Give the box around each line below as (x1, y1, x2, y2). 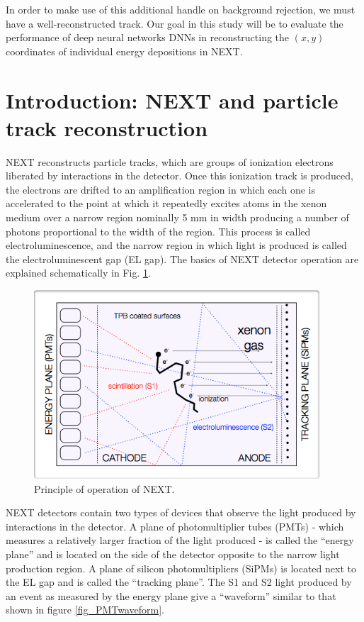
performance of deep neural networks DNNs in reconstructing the (6, 30, 290, 45)
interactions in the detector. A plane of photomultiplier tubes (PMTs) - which (6, 518, 344, 533)
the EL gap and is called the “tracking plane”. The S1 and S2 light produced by (6, 574, 352, 589)
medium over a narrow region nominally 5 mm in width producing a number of (6, 210, 349, 225)
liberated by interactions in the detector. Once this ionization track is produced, (6, 168, 353, 183)
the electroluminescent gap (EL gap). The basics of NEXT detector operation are (6, 251, 359, 266)
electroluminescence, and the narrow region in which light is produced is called (6, 238, 347, 252)
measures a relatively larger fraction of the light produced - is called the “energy (6, 533, 354, 548)
